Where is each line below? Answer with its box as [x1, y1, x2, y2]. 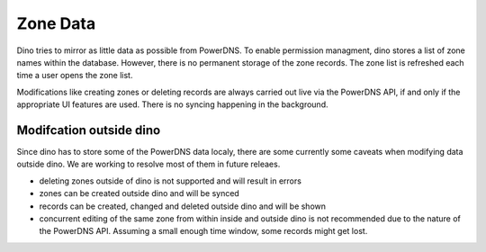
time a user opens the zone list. [16, 70, 133, 81]
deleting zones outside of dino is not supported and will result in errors [39, 175, 301, 186]
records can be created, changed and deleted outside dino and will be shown [39, 201, 327, 211]
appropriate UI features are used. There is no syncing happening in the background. [16, 99, 328, 110]
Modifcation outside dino [16, 122, 161, 138]
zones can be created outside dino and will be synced [39, 188, 240, 199]
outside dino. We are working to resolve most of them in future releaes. [16, 158, 281, 170]
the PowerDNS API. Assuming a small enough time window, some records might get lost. [39, 226, 368, 237]
